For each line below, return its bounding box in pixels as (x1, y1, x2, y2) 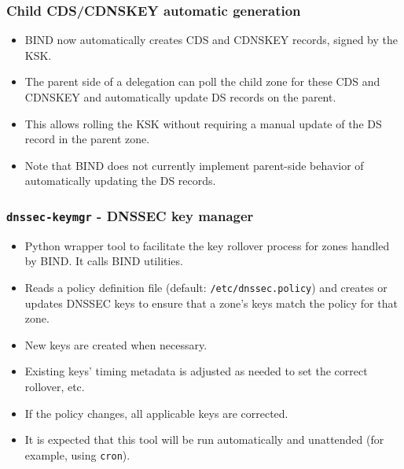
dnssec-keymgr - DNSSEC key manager (6, 205, 254, 225)
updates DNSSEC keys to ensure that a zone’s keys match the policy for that (24, 294, 398, 311)
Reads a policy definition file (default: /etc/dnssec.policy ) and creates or (24, 279, 387, 295)
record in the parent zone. (24, 131, 150, 147)
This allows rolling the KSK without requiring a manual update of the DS (24, 115, 382, 131)
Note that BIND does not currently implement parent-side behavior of (24, 157, 364, 173)
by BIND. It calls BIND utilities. (24, 253, 183, 269)
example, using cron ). (24, 446, 130, 463)
